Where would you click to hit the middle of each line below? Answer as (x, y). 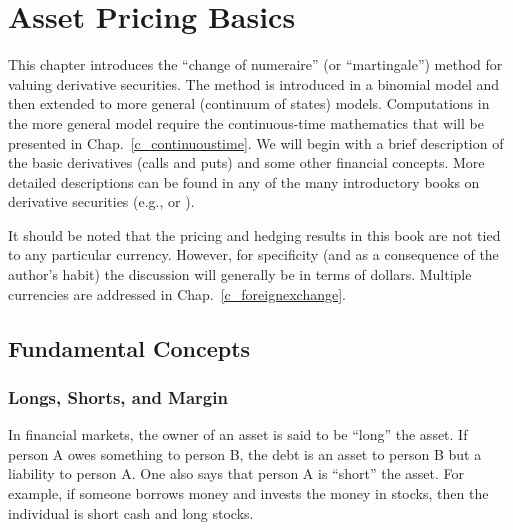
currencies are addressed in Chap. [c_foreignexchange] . (177, 293)
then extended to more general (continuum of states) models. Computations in (249, 103)
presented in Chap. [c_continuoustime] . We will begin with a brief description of (256, 142)
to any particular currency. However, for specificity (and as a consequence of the (253, 254)
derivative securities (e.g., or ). (101, 201)
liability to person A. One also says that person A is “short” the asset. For (236, 473)
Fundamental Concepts (129, 347)
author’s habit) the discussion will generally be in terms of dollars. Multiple (240, 274)
